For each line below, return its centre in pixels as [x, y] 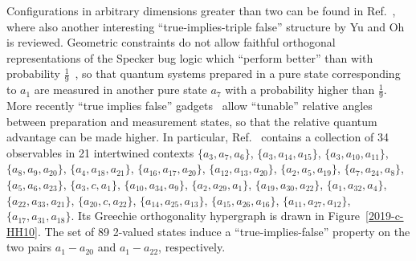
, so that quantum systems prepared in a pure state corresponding [238, 73]
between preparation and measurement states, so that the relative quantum [192, 121]
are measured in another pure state [120, 90]
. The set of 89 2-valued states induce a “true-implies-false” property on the [224, 231]
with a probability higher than [300, 90]
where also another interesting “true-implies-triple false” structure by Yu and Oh [206, 26]
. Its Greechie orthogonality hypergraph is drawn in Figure [216, 216]
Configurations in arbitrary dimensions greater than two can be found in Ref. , [201, 10]
